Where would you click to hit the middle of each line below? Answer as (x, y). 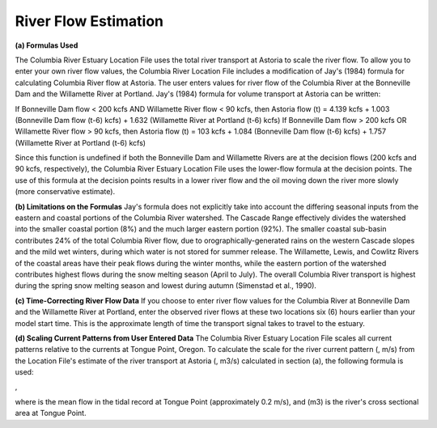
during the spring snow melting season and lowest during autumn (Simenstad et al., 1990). (166, 286)
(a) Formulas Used (47, 45)
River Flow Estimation (89, 21)
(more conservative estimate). (65, 192)
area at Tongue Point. (51, 413)
